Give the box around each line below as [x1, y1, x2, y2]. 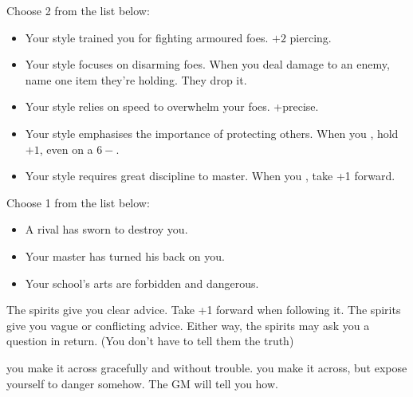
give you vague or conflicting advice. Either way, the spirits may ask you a [6, 316, 370, 333]
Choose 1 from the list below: [6, 194, 150, 210]
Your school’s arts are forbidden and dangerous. [25, 274, 259, 291]
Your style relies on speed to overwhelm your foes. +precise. [25, 98, 319, 115]
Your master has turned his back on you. [25, 247, 225, 264]
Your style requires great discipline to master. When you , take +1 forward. [25, 167, 395, 184]
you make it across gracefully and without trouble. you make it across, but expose [6, 359, 407, 375]
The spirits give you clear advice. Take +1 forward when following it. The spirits [6, 301, 401, 318]
